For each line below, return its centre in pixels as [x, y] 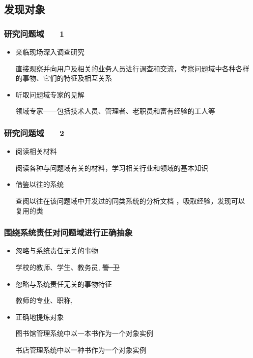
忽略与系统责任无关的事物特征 [64, 283]
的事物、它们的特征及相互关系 [64, 78]
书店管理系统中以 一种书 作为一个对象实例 [81, 349]
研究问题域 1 [34, 33]
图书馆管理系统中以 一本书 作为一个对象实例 [84, 333]
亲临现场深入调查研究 [50, 52]
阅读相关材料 [36, 151]
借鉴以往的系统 [40, 184]
